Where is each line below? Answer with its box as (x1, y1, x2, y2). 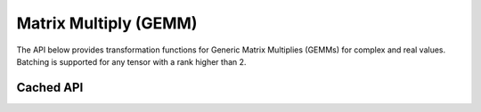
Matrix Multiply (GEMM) (16, 13, 198, 33)
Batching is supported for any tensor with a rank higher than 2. (16, 56, 247, 67)
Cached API (16, 80, 84, 95)
